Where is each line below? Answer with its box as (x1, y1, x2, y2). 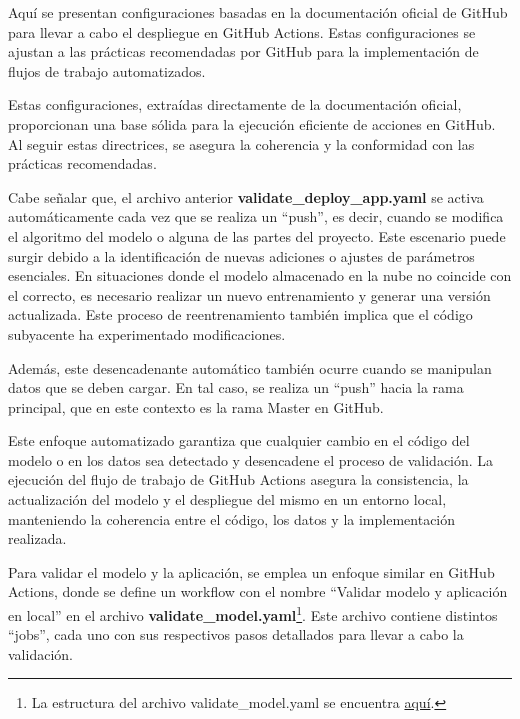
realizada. (8, 528, 67, 549)
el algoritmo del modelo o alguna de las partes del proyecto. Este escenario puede (8, 225, 506, 246)
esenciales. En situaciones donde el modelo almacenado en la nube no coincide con (8, 265, 512, 286)
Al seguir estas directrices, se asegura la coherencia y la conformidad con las (8, 133, 475, 154)
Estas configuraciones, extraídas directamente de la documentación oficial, (8, 94, 462, 115)
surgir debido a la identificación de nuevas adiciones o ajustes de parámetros (8, 245, 475, 266)
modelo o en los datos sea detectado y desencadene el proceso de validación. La (8, 449, 494, 470)
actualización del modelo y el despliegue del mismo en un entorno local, (8, 489, 447, 510)
